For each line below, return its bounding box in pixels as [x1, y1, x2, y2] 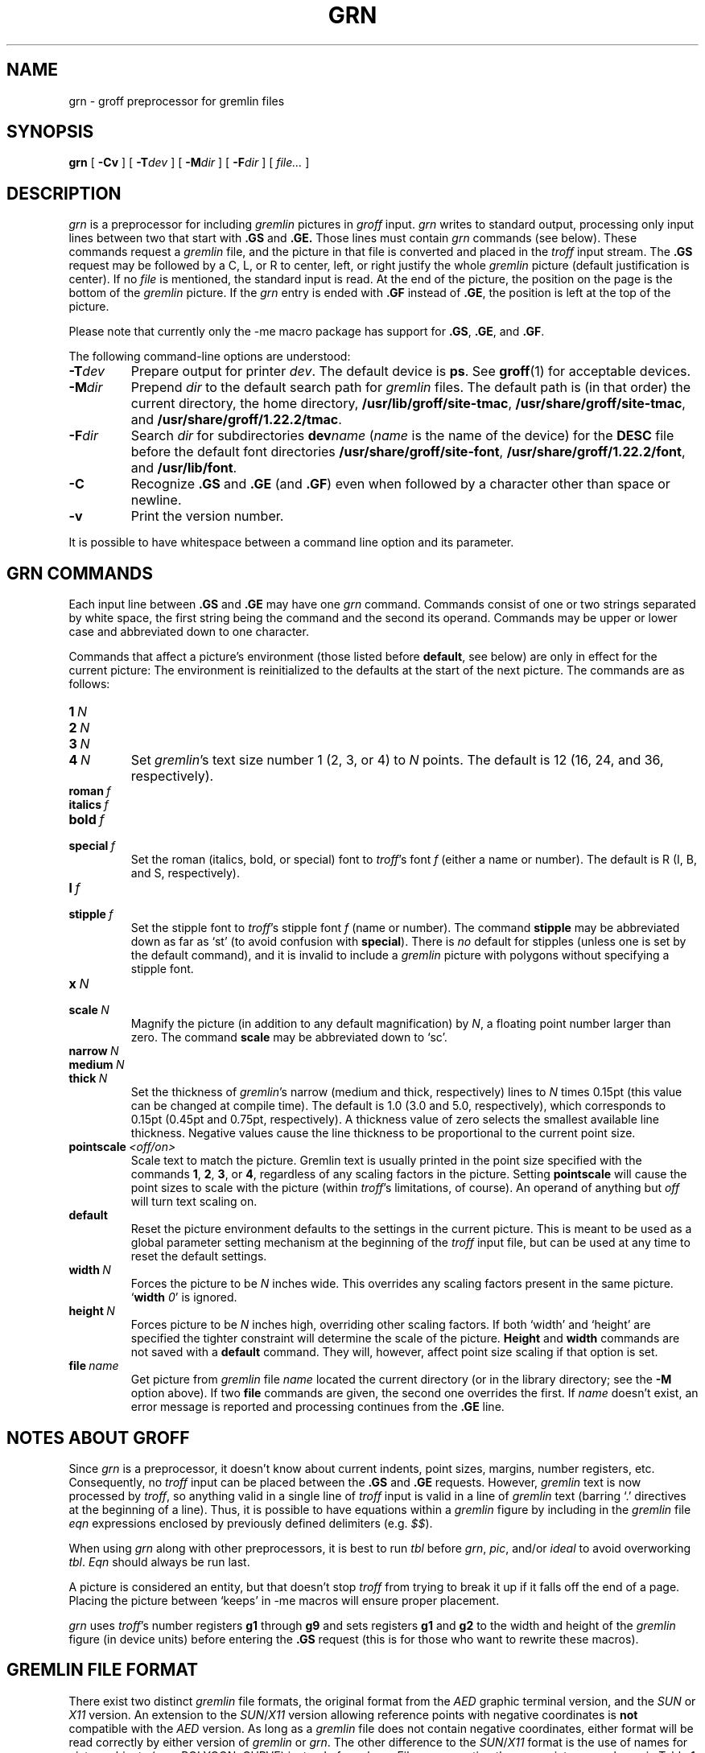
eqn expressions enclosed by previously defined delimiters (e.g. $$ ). [68, 1516, 433, 1530]
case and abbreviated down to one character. [68, 625, 309, 639]
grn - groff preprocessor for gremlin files [68, 93, 285, 108]
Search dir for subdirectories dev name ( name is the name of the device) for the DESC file [130, 427, 674, 444]
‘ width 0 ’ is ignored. [130, 1290, 237, 1305]
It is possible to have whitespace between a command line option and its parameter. [68, 535, 514, 550]
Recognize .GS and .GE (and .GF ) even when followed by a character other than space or [130, 476, 670, 493]
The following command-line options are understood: [68, 349, 351, 364]
